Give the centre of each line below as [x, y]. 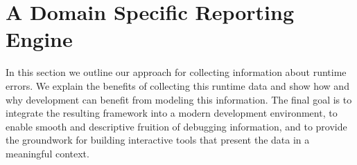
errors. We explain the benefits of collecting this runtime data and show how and [177, 85]
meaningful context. [47, 153]
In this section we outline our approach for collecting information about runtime [176, 72]
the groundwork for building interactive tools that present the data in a [158, 140]
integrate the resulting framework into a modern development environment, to [172, 113]
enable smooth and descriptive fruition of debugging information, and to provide [176, 126]
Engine [39, 39]
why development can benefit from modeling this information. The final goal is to [179, 99]
